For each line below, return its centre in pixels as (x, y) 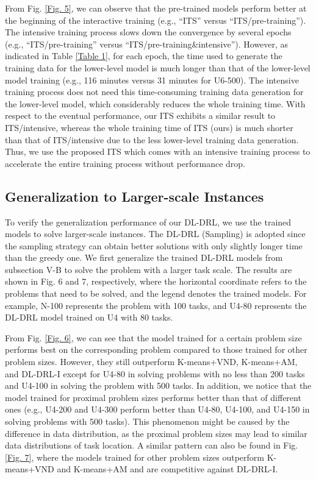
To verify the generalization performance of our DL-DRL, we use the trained (148, 222)
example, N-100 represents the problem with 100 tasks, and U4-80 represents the (156, 305)
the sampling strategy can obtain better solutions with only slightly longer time (154, 245)
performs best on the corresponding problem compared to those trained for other (156, 349)
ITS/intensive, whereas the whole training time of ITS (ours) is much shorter (149, 127)
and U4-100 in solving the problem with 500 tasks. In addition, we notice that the (158, 385)
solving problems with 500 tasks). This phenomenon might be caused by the (147, 421)
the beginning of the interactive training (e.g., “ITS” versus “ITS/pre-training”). (156, 20)
